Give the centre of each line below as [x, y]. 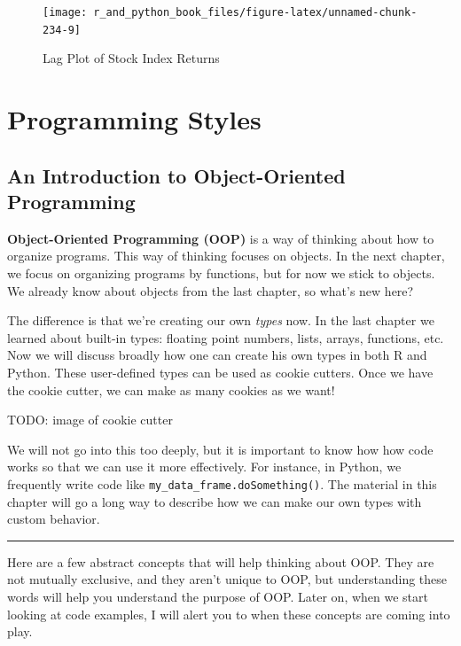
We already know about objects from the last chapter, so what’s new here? [211, 290]
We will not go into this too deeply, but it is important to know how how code [220, 449]
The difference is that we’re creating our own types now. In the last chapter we [221, 320]
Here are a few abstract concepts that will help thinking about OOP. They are [221, 561]
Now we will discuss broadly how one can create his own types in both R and [217, 355]
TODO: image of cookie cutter [90, 420]
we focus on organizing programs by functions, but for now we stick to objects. [221, 273]
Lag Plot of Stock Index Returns [131, 58]
